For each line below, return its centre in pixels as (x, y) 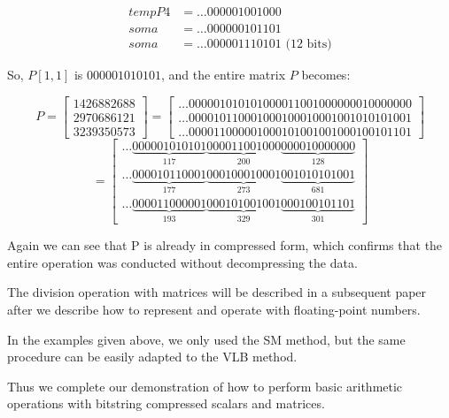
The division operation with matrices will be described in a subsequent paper (217, 292)
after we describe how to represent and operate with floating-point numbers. (214, 309)
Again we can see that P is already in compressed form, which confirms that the (225, 245)
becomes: (326, 75)
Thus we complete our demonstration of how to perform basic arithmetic (205, 386)
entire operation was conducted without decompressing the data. (182, 262)
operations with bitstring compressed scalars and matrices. (166, 403)
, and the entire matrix (223, 75)
